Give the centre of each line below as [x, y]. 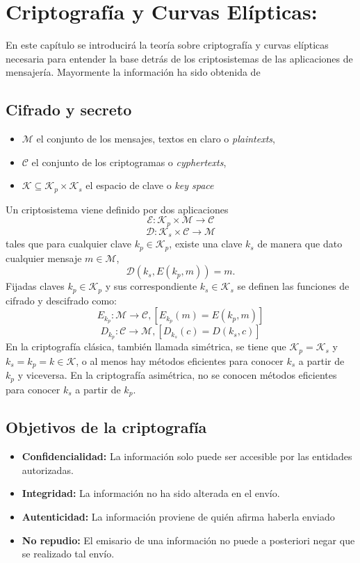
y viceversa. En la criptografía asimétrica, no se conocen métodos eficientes [177, 375]
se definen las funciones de [293, 286]
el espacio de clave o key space [150, 185]
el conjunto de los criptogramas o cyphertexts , [129, 162]
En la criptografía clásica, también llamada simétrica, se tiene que [146, 346]
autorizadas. [48, 470]
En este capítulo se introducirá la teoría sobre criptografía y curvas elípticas [167, 45]
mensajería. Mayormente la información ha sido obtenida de [133, 72]
